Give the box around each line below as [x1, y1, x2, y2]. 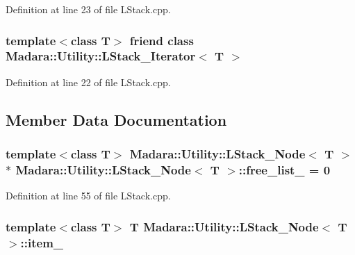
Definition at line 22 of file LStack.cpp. [6, 74, 171, 89]
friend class [129, 31, 194, 49]
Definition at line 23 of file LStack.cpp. [6, 2, 171, 16]
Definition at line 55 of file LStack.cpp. [6, 188, 171, 203]
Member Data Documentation [6, 108, 227, 130]
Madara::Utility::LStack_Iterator [6, 47, 196, 65]
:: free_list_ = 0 [238, 161, 331, 178]
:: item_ [20, 233, 64, 251]
